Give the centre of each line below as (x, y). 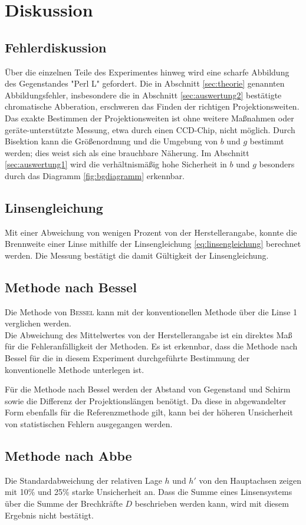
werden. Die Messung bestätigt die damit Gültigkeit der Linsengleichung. (137, 255)
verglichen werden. (38, 323)
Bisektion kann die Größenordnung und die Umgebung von (111, 141)
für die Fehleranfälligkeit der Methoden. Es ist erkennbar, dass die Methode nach (151, 346)
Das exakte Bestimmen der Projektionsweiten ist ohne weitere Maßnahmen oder (149, 118)
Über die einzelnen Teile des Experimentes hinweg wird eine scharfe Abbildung (147, 72)
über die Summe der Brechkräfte (64, 503)
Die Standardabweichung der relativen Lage (83, 480)
